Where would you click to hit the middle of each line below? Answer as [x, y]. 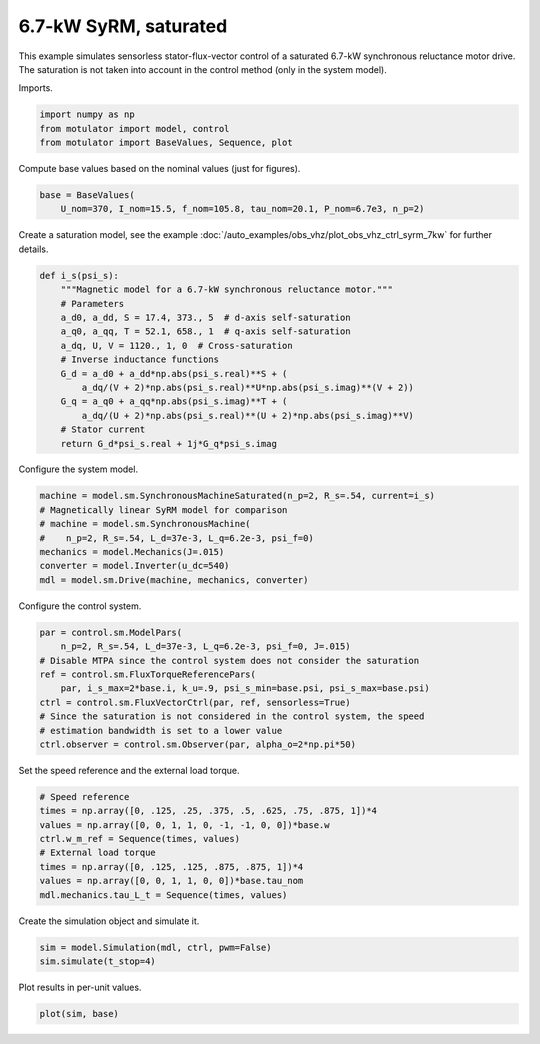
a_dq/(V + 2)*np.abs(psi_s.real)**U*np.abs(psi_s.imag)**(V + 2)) [248, 387]
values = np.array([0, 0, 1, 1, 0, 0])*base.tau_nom [171, 881]
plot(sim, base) [79, 1013]
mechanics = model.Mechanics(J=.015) [132, 552]
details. [33, 249]
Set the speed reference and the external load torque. [129, 770]
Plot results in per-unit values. [80, 987]
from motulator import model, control [134, 128]
